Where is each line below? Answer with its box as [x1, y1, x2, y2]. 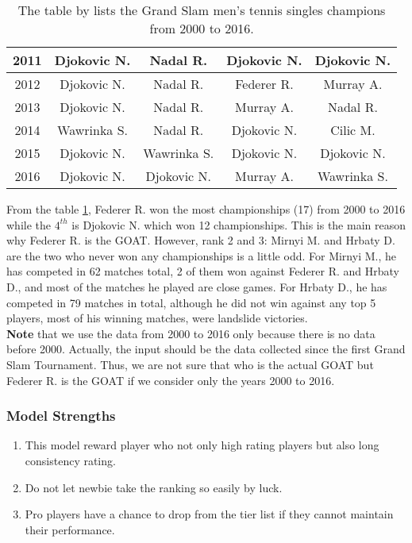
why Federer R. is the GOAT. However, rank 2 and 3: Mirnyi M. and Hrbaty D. [6, 232, 395, 248]
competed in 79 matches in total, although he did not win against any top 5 [6, 294, 376, 310]
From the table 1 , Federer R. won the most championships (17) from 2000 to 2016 [6, 201, 406, 217]
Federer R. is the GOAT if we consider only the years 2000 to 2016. [6, 372, 335, 388]
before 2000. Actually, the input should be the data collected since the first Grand [6, 341, 406, 357]
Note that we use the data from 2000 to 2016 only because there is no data [6, 325, 375, 341]
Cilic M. [330, 121, 375, 139]
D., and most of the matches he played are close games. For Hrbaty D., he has [6, 278, 387, 295]
